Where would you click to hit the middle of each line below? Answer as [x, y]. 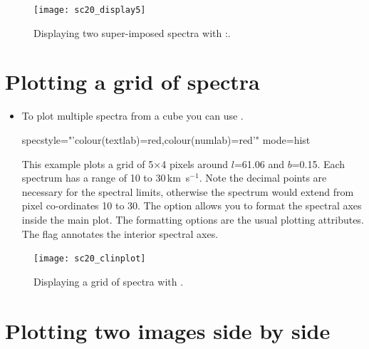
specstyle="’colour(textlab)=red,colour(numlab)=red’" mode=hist [166, 139]
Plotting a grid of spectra [132, 82]
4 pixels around [195, 163]
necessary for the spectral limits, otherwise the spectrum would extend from [188, 191]
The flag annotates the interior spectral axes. [120, 233]
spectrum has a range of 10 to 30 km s [106, 178]
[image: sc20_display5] [90, 10]
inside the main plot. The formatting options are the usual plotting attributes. [193, 219]
